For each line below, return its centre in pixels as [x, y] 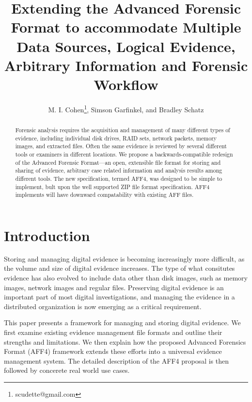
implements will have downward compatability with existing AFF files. [104, 195]
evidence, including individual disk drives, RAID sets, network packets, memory [116, 138]
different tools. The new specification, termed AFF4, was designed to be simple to [119, 178]
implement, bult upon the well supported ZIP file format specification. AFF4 [112, 186]
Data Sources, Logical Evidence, [126, 46]
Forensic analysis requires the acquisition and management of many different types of [123, 130]
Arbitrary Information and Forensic [126, 65]
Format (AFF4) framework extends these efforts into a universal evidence [113, 351]
